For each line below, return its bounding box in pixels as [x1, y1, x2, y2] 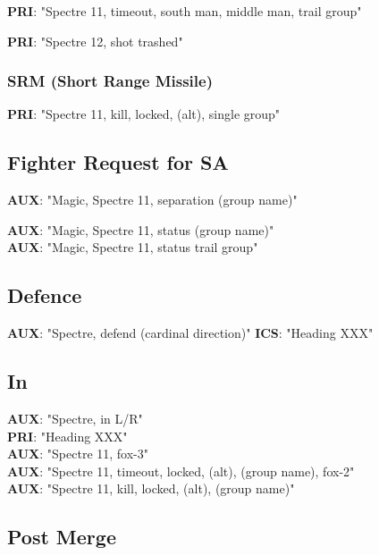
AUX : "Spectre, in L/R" [7, 408, 143, 427]
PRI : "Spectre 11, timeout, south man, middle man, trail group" [7, 2, 362, 20]
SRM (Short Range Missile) [7, 70, 213, 92]
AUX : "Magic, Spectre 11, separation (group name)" [7, 190, 298, 209]
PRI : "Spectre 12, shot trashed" [7, 31, 183, 50]
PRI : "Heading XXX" [7, 426, 128, 445]
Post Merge [7, 523, 116, 551]
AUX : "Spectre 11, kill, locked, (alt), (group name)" [7, 479, 295, 498]
